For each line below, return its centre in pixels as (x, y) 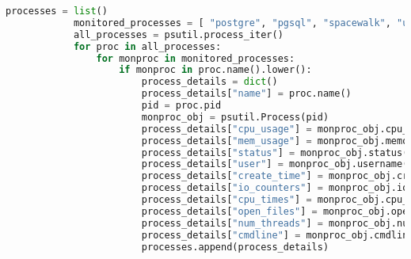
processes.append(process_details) (235, 247)
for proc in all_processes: (147, 46)
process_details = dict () (209, 82)
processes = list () (57, 11)
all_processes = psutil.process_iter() (178, 34)
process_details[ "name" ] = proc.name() (246, 94)
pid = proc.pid (181, 105)
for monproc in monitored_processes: (196, 58)
